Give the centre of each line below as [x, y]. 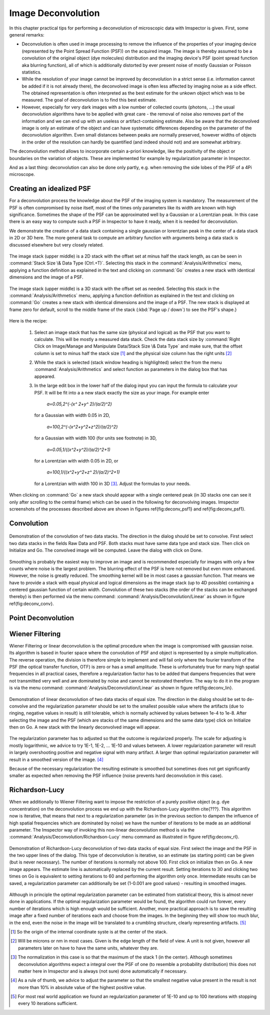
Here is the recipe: [28, 321]
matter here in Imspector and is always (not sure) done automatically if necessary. [103, 971]
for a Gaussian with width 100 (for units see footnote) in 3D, [95, 438]
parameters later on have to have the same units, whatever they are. [88, 948]
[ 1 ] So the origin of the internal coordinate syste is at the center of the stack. [89, 931]
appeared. [45, 376]
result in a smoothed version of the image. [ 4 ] [56, 759]
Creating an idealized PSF [50, 189]
